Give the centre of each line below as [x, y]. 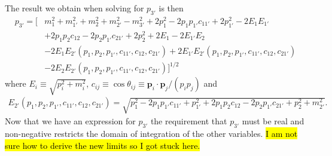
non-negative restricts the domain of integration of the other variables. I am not [151, 133]
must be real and [273, 121]
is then [171, 8]
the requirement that [189, 121]
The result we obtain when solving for [74, 8]
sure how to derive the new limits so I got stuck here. [103, 145]
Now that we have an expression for [70, 121]
